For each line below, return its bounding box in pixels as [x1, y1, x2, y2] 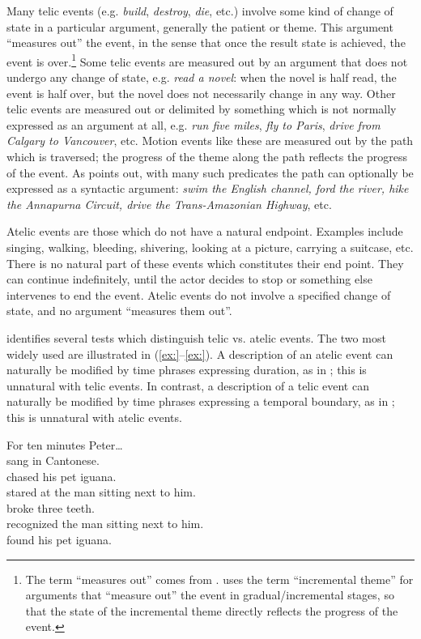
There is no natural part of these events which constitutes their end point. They [6, 254, 404, 271]
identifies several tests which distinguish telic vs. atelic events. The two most [6, 329, 386, 346]
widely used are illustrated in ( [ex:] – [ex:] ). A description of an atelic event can [6, 345, 393, 362]
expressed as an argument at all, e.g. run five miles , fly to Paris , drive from [6, 116, 381, 133]
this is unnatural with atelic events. [6, 408, 182, 425]
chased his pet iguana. [6, 467, 117, 484]
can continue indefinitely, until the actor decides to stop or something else [6, 271, 372, 288]
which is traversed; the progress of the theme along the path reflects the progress [6, 148, 408, 164]
